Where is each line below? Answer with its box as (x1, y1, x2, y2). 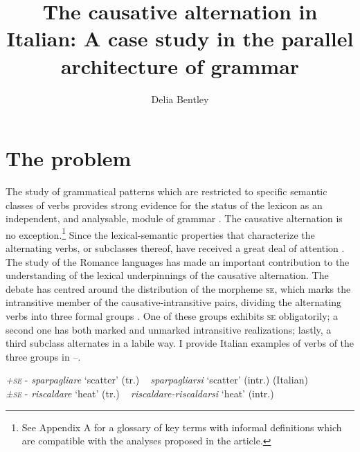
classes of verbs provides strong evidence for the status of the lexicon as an (6, 197, 323, 212)
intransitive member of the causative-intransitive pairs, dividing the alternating (6, 295, 342, 309)
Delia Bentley (151, 91, 209, 106)
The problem (6, 144, 132, 172)
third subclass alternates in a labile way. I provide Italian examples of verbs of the (6, 336, 354, 350)
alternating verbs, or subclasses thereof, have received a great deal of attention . (6, 241, 345, 255)
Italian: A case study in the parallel (6, 24, 354, 53)
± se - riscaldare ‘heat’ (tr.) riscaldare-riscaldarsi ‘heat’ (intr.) (6, 386, 274, 400)
